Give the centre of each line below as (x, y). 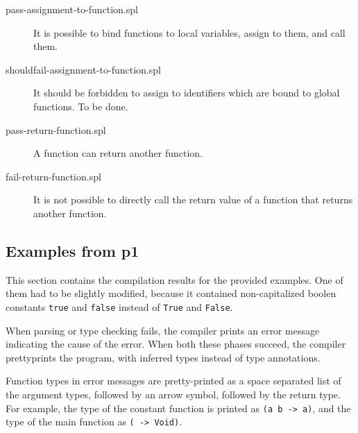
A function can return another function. (118, 153)
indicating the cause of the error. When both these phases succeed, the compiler (176, 344)
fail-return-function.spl (53, 176)
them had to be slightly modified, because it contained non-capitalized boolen (171, 293)
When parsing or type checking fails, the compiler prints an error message (163, 330)
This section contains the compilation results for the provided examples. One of (174, 279)
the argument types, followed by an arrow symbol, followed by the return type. (173, 394)
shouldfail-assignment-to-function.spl (83, 69)
